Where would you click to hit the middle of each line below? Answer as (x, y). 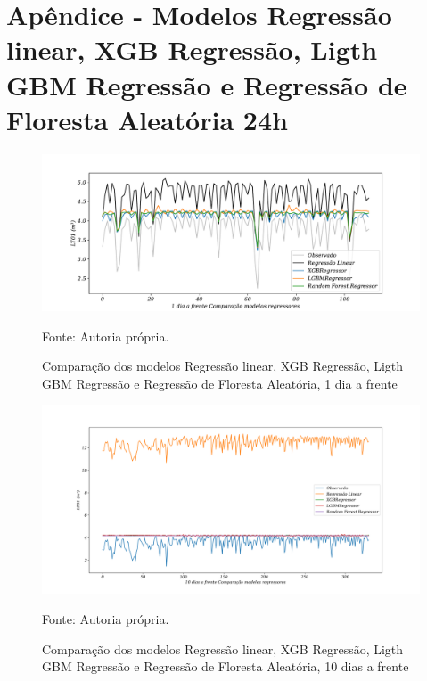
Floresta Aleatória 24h (147, 119)
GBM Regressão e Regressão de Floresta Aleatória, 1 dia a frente (220, 383)
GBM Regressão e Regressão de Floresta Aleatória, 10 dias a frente (226, 666)
